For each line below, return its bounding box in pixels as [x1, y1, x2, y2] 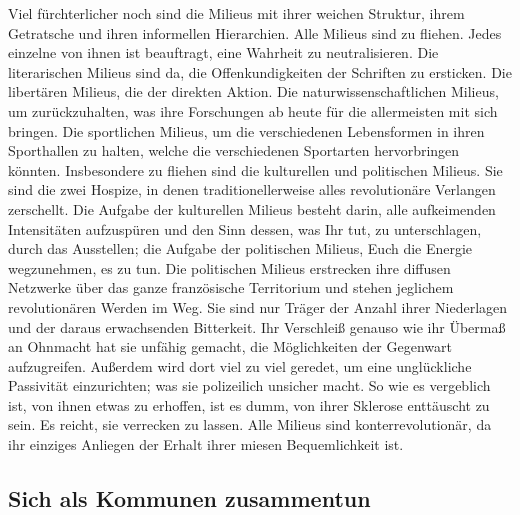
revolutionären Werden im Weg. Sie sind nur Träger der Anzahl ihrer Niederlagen [8, 296, 508, 317]
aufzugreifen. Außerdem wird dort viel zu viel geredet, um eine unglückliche [8, 355, 472, 376]
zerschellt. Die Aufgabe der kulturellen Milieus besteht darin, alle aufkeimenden [8, 198, 496, 219]
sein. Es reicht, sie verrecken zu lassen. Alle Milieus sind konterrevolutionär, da [8, 414, 492, 435]
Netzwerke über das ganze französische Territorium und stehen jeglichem [8, 277, 454, 298]
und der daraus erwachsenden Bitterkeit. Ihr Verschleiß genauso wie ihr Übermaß [8, 316, 506, 337]
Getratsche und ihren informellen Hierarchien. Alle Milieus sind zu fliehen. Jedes [8, 22, 502, 43]
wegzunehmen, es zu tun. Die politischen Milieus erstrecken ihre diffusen [8, 257, 451, 278]
